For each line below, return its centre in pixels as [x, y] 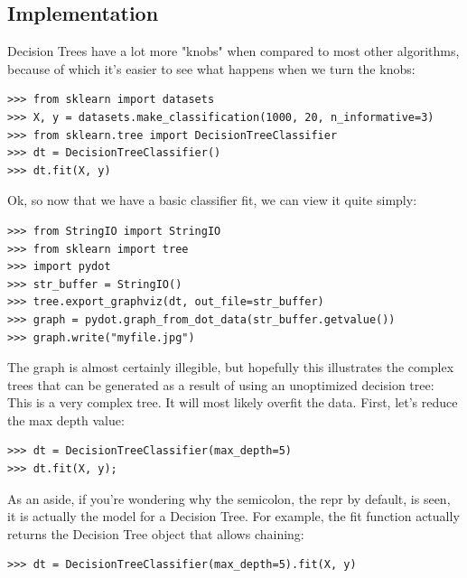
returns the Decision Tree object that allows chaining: [156, 533]
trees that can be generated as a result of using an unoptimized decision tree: [221, 384]
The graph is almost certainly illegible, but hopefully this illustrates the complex [231, 367]
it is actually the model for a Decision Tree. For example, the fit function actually [233, 516]
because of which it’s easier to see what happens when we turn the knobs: [211, 68]
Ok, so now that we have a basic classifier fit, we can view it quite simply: [212, 200]
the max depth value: [66, 420]
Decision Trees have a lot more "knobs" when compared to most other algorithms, [233, 51]
